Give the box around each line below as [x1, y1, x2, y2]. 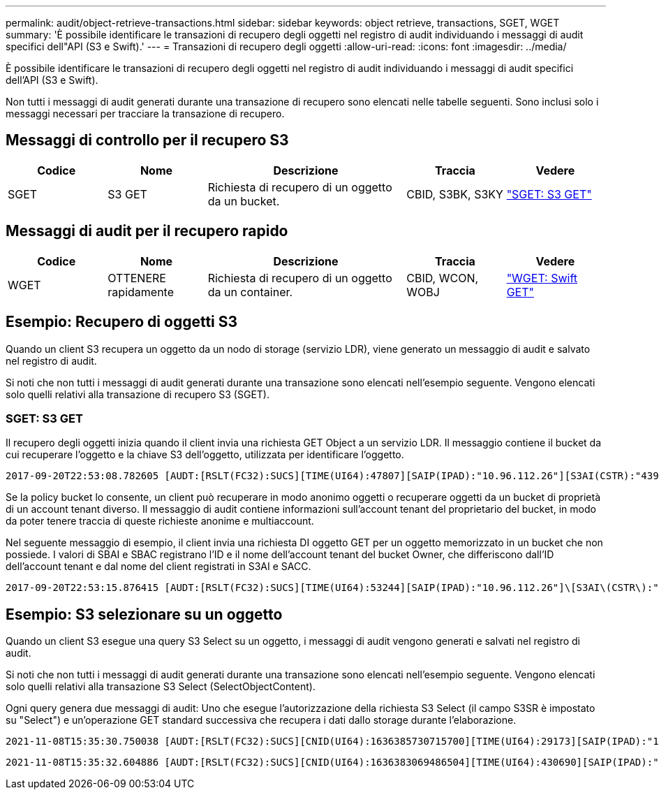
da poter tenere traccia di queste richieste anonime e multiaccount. [6, 515, 314, 527]
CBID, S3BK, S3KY [406, 187, 503, 201]
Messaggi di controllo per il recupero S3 [6, 131, 289, 149]
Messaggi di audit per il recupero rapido [6, 222, 288, 240]
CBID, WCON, [406, 270, 479, 285]
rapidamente [108, 284, 174, 299]
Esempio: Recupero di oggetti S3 [6, 313, 238, 331]
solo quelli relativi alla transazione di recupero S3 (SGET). [6, 388, 269, 400]
